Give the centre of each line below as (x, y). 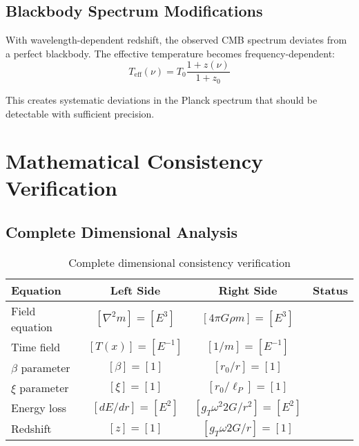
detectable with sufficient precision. (80, 113)
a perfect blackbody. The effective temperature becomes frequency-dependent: (170, 53)
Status (330, 290)
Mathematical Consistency (135, 161)
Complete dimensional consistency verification (179, 262)
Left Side (135, 290)
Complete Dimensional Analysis (122, 232)
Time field (36, 347)
